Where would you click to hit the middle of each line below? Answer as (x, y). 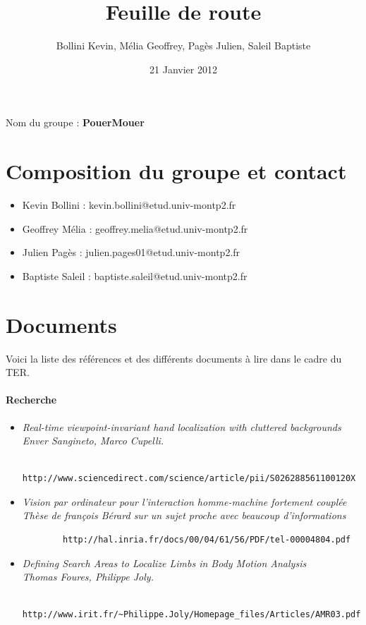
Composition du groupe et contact (176, 171)
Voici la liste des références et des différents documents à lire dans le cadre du (174, 358)
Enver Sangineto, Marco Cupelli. (93, 441)
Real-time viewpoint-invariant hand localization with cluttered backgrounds (182, 426)
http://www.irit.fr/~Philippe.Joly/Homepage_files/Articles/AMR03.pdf (191, 615)
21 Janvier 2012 (183, 69)
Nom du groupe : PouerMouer (75, 122)
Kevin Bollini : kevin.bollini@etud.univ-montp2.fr (129, 205)
